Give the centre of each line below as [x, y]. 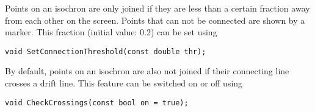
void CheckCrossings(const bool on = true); [97, 103]
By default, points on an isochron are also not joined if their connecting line [147, 71]
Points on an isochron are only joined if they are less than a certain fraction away [157, 8]
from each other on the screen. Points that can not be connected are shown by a [155, 20]
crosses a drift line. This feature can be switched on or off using [124, 83]
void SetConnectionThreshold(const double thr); [106, 51]
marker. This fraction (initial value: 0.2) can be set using [111, 32]
